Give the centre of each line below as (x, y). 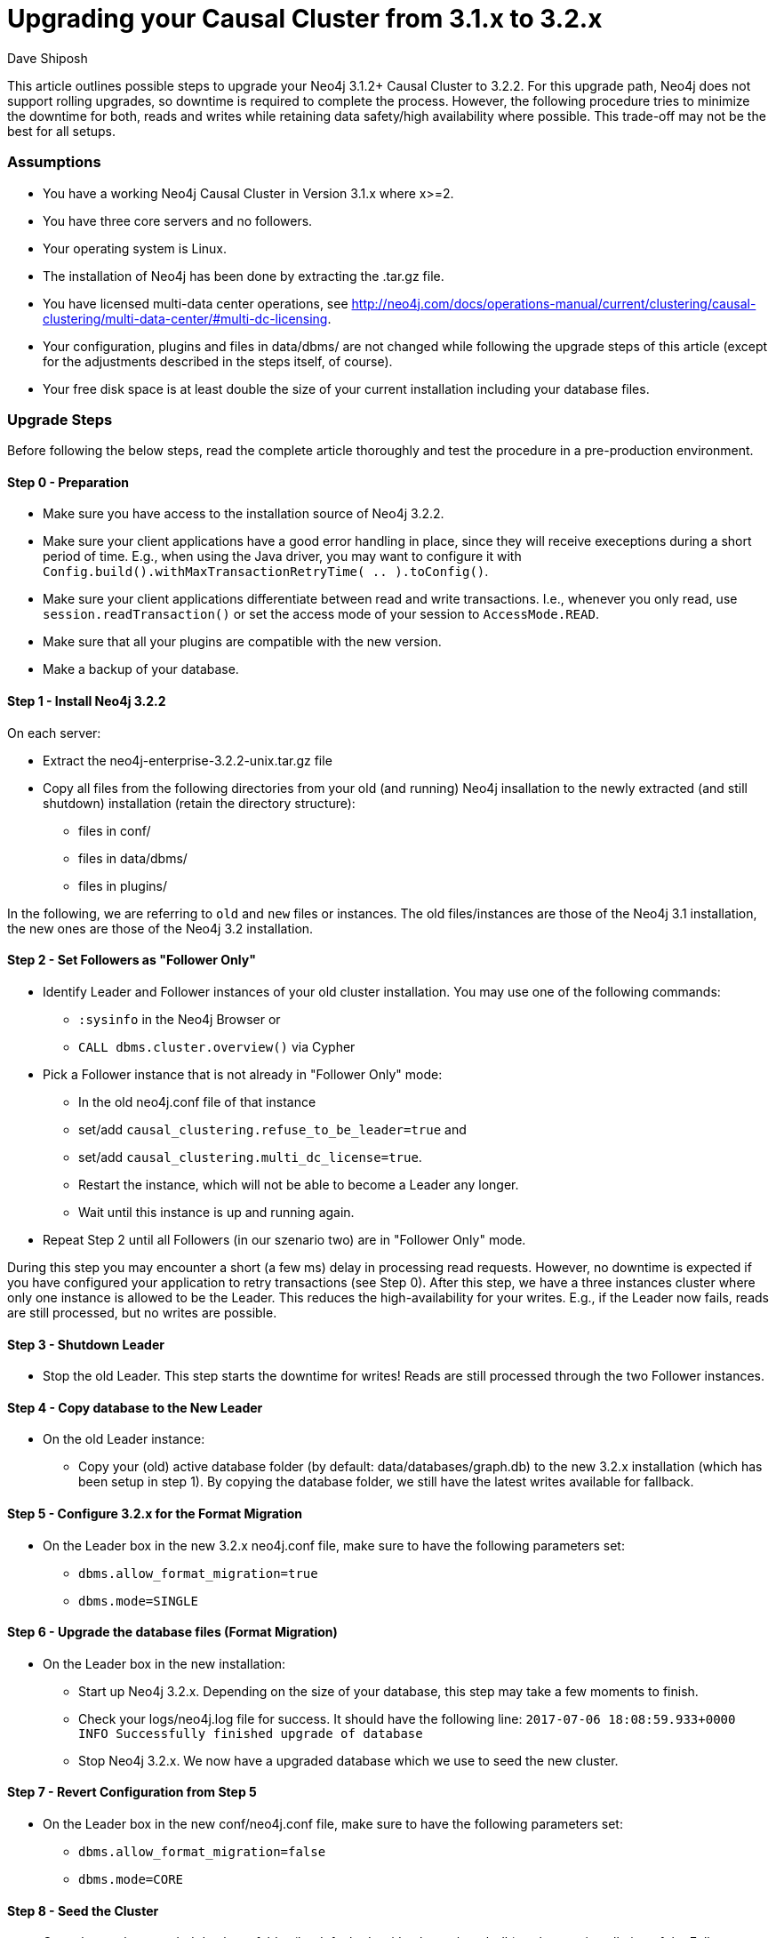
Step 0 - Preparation (68, 482)
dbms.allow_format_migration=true (198, 1573)
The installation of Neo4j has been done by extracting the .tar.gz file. (244, 276)
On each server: (54, 733)
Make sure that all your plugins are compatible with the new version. (242, 642)
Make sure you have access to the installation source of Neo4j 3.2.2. (244, 514)
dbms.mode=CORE (131, 1879)
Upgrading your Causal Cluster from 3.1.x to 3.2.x (305, 19)
